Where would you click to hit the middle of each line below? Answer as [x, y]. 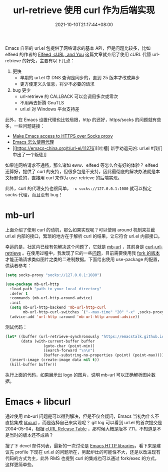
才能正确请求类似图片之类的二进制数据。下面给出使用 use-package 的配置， [84, 259]
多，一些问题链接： [25, 126]
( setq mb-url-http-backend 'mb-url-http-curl [58, 308]
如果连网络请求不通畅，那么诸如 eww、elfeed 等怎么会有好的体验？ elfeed [82, 165]
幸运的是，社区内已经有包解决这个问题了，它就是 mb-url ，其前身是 [75, 247]
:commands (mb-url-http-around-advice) [51, 298]
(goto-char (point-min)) [69, 346]
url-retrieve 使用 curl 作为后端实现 [84, 10]
